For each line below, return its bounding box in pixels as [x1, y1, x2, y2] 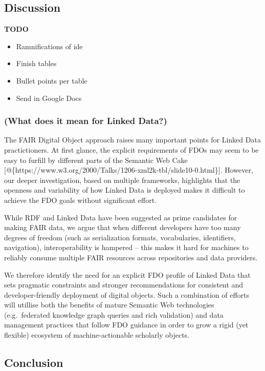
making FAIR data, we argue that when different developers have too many [4, 222, 241, 233]
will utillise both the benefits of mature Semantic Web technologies [4, 299, 214, 310]
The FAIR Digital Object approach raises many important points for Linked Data [4, 134, 261, 145]
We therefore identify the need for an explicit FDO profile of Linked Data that [4, 269, 251, 280]
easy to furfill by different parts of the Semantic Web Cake [4, 154, 188, 165]
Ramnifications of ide [16, 40, 83, 51]
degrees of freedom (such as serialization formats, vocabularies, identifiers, [4, 232, 236, 242]
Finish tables [16, 58, 57, 69]
